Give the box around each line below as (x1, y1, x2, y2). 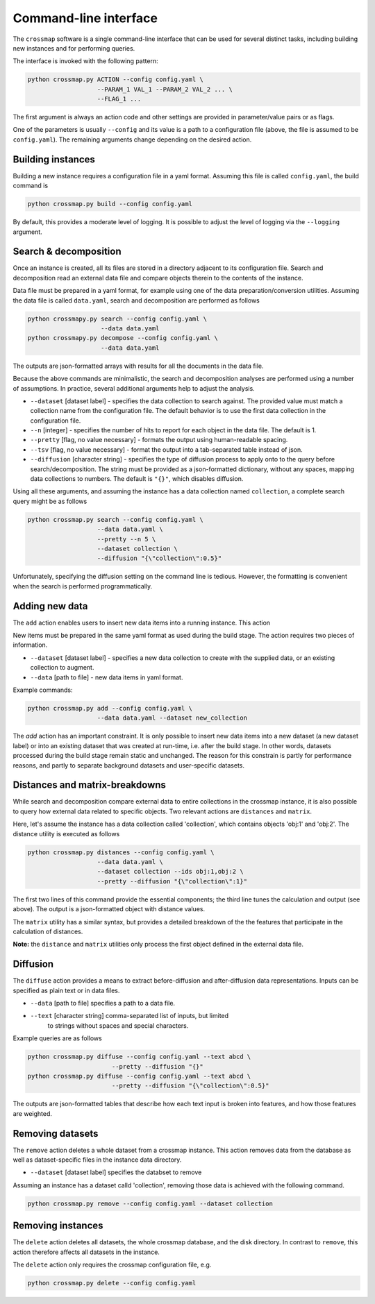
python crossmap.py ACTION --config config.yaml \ (27, 76, 204, 83)
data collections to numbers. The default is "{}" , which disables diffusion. (30, 475, 244, 483)
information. (12, 641, 48, 649)
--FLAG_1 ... (97, 95, 142, 103)
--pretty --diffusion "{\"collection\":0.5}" (111, 1082, 269, 1090)
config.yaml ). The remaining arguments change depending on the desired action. (12, 135, 252, 144)
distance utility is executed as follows (12, 829, 120, 838)
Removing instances (12, 1220, 103, 1232)
